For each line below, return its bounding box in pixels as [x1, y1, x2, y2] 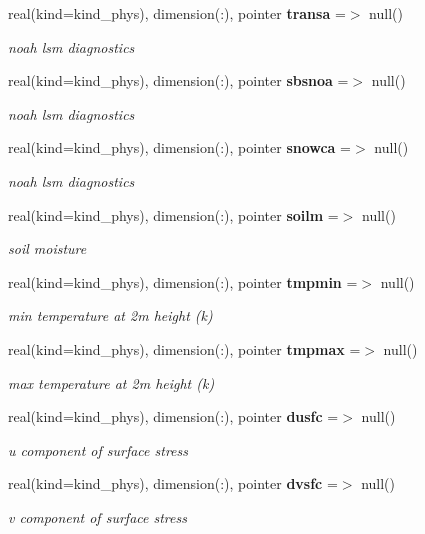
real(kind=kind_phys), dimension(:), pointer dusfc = [8, 406, 339, 427]
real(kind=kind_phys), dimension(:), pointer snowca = [8, 137, 352, 158]
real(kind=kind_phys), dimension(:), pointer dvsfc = [8, 473, 338, 494]
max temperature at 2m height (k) [8, 372, 215, 393]
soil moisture [8, 238, 87, 259]
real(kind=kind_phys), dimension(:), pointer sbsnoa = [8, 70, 349, 91]
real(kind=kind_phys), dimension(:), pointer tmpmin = [8, 271, 358, 292]
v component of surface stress [8, 506, 187, 527]
